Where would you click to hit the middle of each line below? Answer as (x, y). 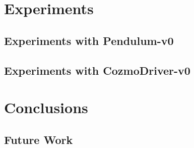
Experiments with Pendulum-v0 (89, 40)
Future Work (39, 139)
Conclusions (46, 107)
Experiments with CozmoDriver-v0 (97, 70)
